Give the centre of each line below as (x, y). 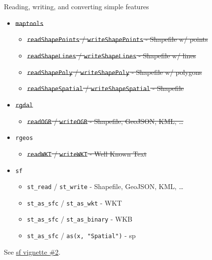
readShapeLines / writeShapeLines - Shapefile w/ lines (112, 55)
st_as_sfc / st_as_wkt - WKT (75, 202)
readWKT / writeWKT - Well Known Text (87, 153)
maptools (29, 24)
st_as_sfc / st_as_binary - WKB (80, 219)
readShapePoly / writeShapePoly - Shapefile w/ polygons (115, 72)
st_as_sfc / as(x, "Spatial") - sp (81, 235)
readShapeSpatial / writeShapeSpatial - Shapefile (106, 88)
